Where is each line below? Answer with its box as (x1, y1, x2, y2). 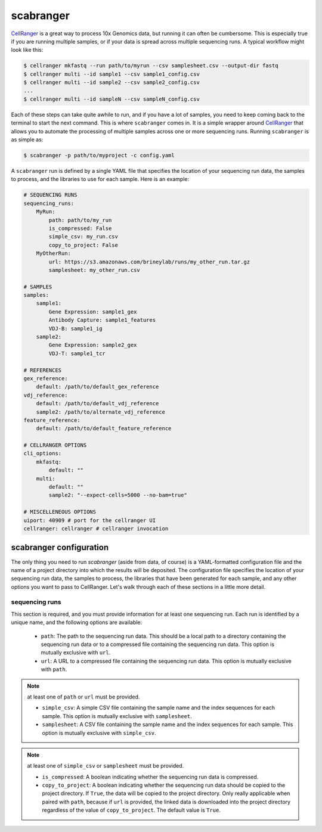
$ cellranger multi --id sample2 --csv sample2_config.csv (23, 79, 200, 86)
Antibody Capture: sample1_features (48, 316, 156, 324)
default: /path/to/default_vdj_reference (36, 400, 159, 407)
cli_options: (23, 450, 62, 457)
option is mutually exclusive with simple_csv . (42, 729, 156, 736)
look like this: (11, 46, 44, 54)
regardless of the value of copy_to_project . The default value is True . (42, 806, 221, 814)
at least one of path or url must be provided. (27, 693, 140, 700)
